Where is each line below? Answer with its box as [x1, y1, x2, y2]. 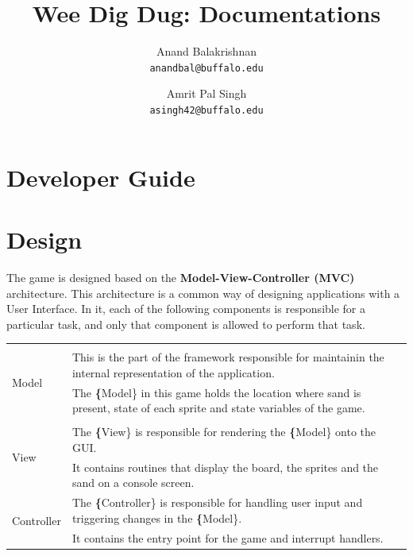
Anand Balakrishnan [156, 43, 257, 60]
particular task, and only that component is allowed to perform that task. [6, 315, 365, 332]
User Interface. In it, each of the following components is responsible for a [6, 300, 366, 317]
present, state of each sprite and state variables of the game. [71, 400, 365, 416]
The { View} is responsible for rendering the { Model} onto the [71, 423, 376, 440]
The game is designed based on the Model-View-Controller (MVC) [6, 268, 355, 285]
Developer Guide [6, 160, 195, 193]
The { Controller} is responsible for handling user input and [71, 494, 363, 511]
